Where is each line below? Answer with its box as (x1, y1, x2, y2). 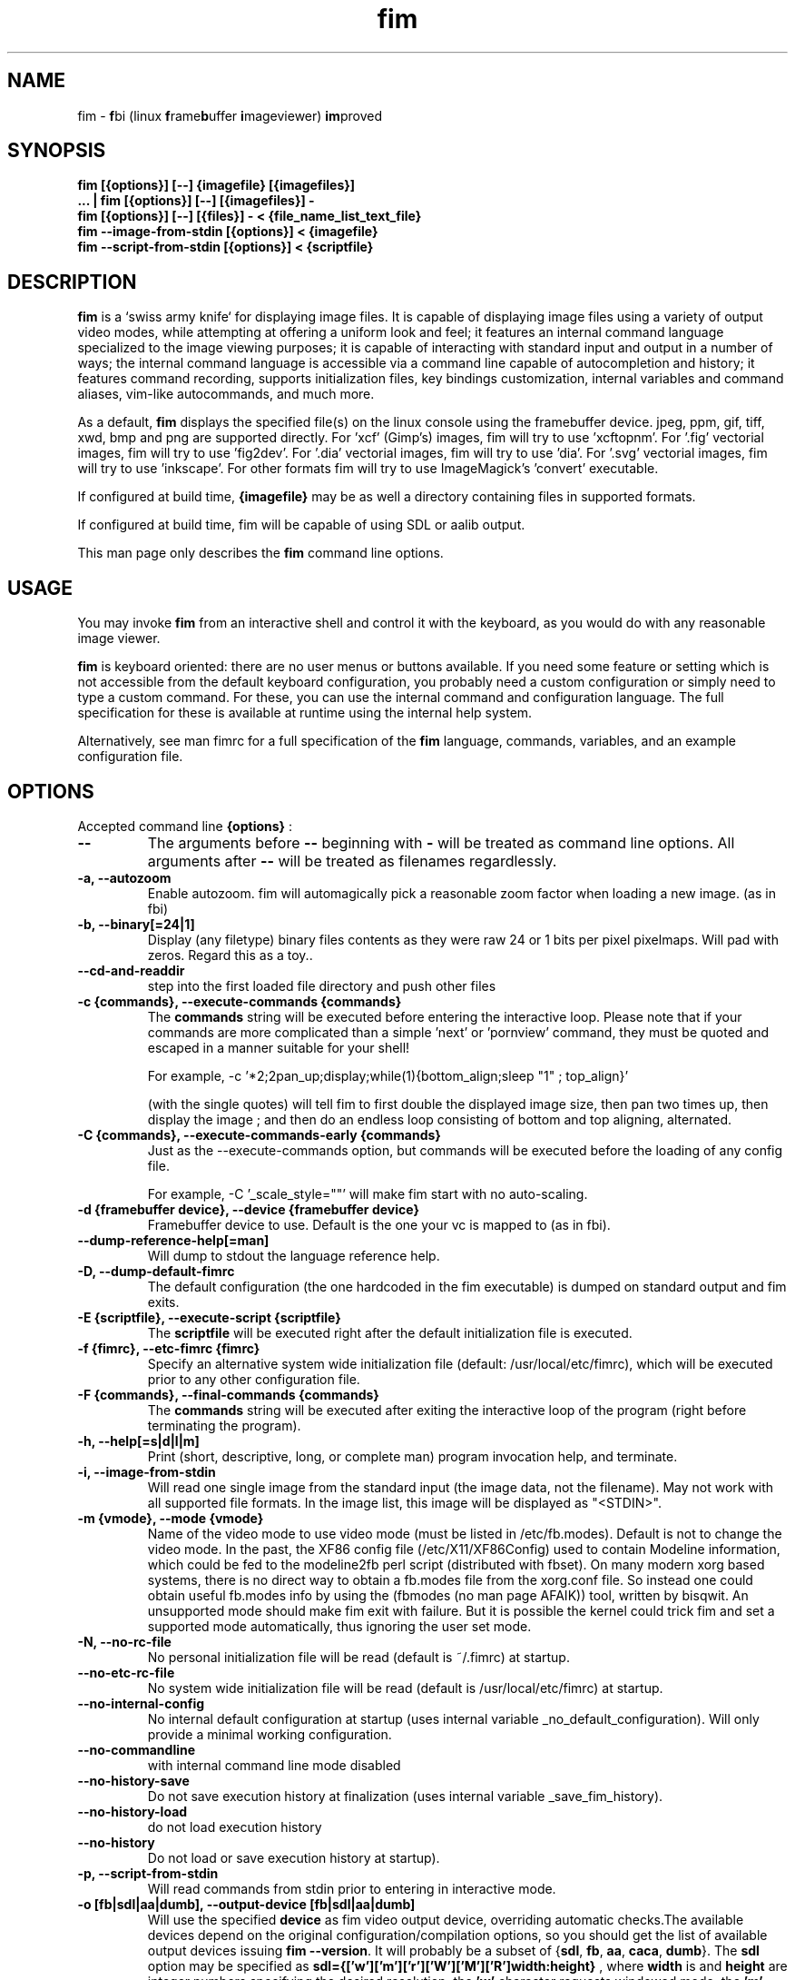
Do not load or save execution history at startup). (147, 1849, 440, 1866)
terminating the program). (147, 1417, 301, 1433)
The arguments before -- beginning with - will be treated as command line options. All (147, 833, 735, 852)
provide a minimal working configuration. (147, 1726, 392, 1742)
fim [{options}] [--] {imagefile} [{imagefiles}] (77, 177, 356, 193)
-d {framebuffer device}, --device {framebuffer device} (77, 1201, 419, 1217)
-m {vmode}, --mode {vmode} (77, 1510, 264, 1526)
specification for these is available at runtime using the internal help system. (77, 705, 533, 721)
